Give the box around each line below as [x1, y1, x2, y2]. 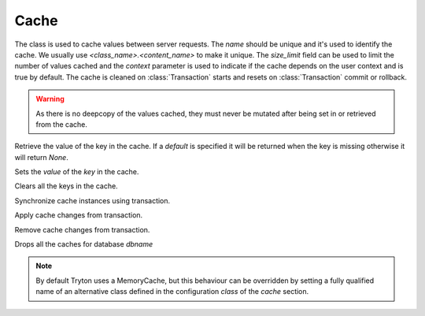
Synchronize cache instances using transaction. [14, 195, 171, 205]
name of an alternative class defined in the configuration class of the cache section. [35, 287, 309, 296]
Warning [35, 95, 65, 104]
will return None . [14, 152, 68, 162]
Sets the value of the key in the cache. [14, 167, 139, 177]
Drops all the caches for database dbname [14, 240, 153, 249]
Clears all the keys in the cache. [14, 181, 118, 191]
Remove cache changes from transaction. [14, 225, 150, 234]
